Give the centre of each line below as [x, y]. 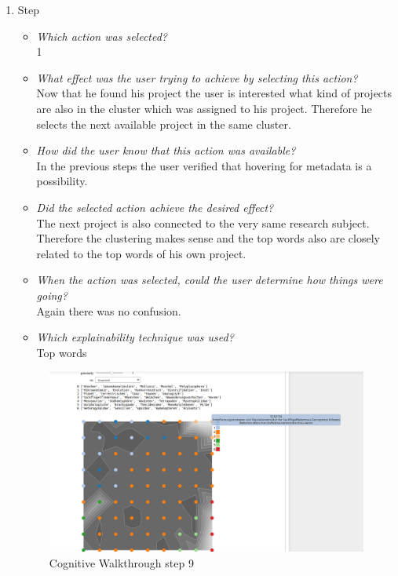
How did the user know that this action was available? [166, 150]
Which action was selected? [102, 36]
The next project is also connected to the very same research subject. [203, 222]
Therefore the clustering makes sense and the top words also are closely [208, 238]
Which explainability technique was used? [135, 337]
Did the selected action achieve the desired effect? [155, 207]
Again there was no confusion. [109, 310]
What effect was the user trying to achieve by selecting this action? [197, 77]
